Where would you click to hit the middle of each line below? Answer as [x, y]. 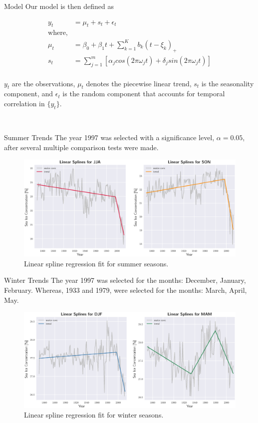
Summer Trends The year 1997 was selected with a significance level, [109, 137]
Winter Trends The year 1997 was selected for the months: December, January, [125, 280]
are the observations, [43, 83]
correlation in [24, 104]
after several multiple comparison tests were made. [81, 147]
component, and [29, 94]
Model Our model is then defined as [59, 6]
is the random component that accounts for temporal [144, 94]
